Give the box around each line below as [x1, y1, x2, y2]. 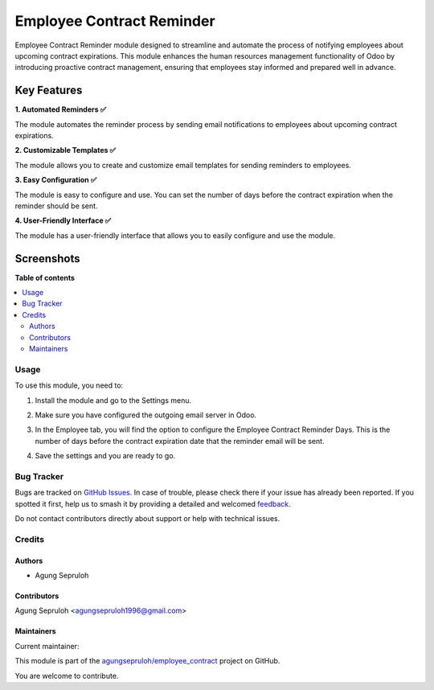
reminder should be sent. [14, 201, 98, 211]
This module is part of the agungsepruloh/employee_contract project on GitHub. [14, 656, 280, 666]
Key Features [14, 84, 83, 97]
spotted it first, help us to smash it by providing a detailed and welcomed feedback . [14, 499, 291, 508]
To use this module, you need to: [14, 380, 124, 390]
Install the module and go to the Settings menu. [35, 395, 192, 405]
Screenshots [14, 252, 80, 265]
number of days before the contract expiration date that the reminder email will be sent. [35, 436, 325, 446]
